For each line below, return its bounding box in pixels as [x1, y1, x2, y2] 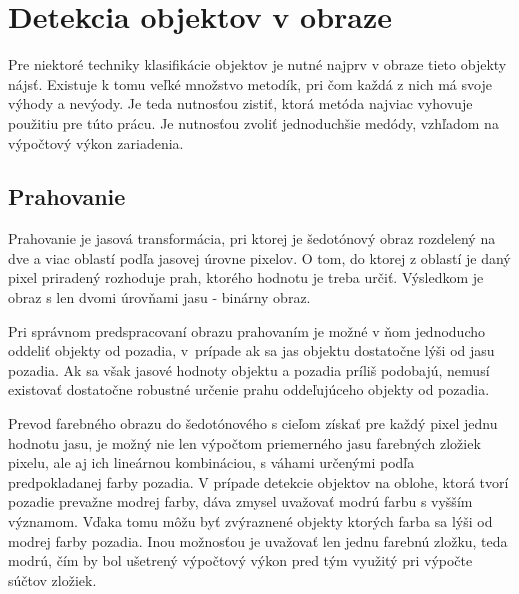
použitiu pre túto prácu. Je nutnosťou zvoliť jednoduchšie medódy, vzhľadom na [8, 112, 499, 133]
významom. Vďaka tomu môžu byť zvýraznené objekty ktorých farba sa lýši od [8, 511, 493, 532]
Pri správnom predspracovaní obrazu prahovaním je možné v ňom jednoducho [8, 320, 486, 341]
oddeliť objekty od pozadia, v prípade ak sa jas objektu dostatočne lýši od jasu [8, 340, 495, 361]
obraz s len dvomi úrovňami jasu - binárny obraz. [8, 287, 311, 308]
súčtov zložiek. [8, 569, 97, 590]
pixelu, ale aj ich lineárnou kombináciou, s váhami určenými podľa [8, 452, 415, 473]
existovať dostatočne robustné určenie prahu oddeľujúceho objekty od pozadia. [8, 379, 490, 400]
